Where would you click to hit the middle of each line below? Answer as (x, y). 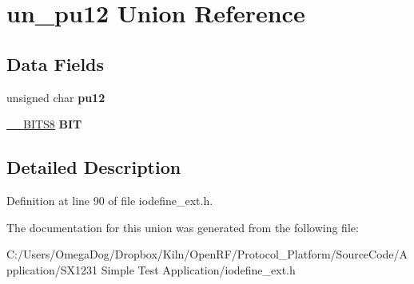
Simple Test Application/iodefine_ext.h (198, 269)
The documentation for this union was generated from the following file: (183, 227)
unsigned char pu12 (56, 97)
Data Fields (56, 63)
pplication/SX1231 (52, 269)
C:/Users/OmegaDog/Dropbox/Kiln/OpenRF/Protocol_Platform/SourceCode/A (207, 254)
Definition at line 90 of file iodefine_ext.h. (110, 200)
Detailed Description (94, 167)
